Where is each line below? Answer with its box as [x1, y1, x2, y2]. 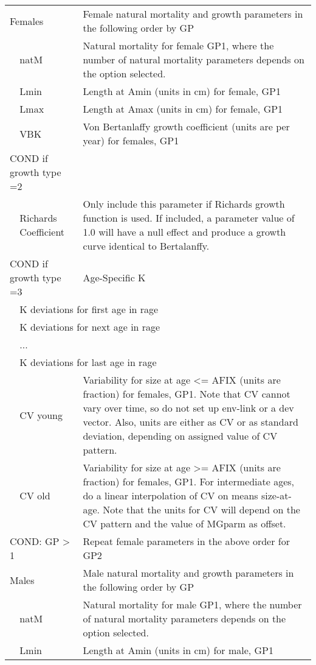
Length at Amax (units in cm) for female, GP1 [83, 102, 283, 116]
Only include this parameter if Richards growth [83, 197, 285, 211]
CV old [19, 488, 50, 502]
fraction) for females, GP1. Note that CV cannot [83, 387, 290, 401]
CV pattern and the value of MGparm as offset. [83, 516, 286, 530]
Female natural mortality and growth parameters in [83, 7, 303, 21]
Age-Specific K [83, 270, 146, 284]
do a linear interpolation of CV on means [83, 488, 258, 502]
